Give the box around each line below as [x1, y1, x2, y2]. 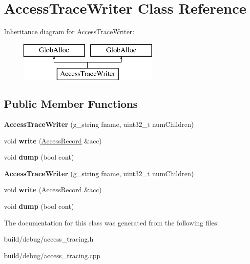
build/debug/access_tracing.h [4, 234, 94, 244]
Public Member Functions [4, 96, 138, 111]
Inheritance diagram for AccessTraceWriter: [4, 26, 134, 37]
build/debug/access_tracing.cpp [4, 250, 101, 260]
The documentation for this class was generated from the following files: [4, 217, 219, 227]
